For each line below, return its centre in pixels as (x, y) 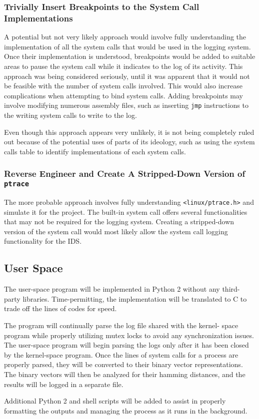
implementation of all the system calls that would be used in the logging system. (127, 46)
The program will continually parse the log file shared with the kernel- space (121, 325)
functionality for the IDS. (43, 241)
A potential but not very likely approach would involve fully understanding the (125, 37)
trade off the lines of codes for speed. (60, 308)
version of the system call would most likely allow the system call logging (116, 231)
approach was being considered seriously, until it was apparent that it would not (127, 76)
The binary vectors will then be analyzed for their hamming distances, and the (125, 374)
